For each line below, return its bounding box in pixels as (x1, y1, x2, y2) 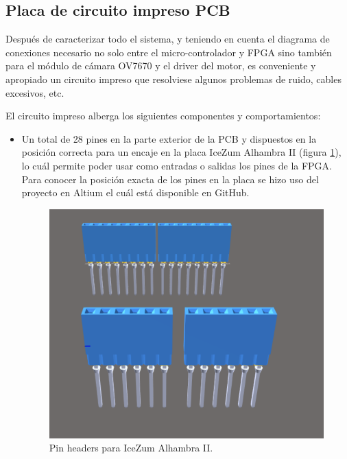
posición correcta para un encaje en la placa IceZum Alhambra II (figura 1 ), (21, 145, 342, 159)
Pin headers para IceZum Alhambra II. (49, 440, 213, 455)
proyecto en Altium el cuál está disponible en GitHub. (21, 185, 250, 200)
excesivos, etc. (5, 85, 64, 99)
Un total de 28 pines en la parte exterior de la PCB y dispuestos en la (21, 131, 317, 145)
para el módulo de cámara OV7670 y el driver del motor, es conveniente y (5, 58, 316, 73)
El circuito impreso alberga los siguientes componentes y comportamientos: (5, 108, 321, 123)
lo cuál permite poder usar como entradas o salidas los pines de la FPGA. (21, 158, 332, 172)
